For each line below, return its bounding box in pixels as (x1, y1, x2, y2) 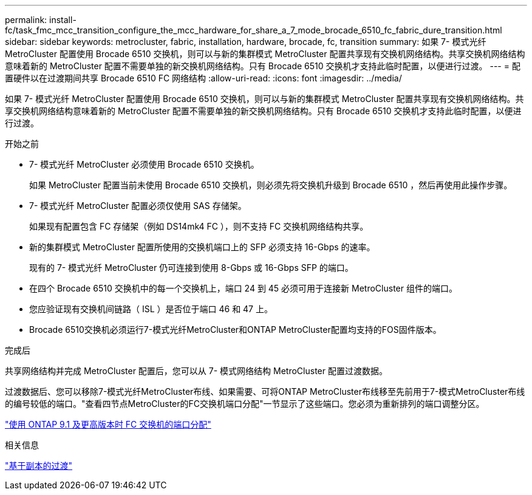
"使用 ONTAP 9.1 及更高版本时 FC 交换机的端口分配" (5, 419, 211, 429)
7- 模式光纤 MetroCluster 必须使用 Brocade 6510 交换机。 (29, 159, 259, 169)
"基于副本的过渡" (5, 460, 73, 471)
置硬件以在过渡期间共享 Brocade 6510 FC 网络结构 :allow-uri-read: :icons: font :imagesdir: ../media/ (5, 73, 402, 83)
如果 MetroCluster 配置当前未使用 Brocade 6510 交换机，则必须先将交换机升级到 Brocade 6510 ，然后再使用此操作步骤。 (29, 180, 513, 190)
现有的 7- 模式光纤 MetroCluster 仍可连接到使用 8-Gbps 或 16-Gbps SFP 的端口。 (29, 262, 353, 273)
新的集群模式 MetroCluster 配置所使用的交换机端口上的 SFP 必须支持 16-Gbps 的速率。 (29, 242, 375, 252)
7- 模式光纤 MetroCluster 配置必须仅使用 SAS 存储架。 (29, 200, 247, 211)
